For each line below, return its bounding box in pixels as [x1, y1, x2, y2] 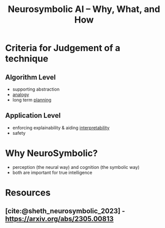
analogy [12, 92, 29, 97]
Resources [5, 187, 51, 198]
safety [12, 130, 26, 136]
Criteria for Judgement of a [5, 43, 120, 54]
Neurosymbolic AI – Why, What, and [7, 4, 160, 15]
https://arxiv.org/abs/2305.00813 [5, 214, 114, 223]
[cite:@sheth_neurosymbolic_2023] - [5, 207, 125, 215]
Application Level [5, 111, 61, 120]
